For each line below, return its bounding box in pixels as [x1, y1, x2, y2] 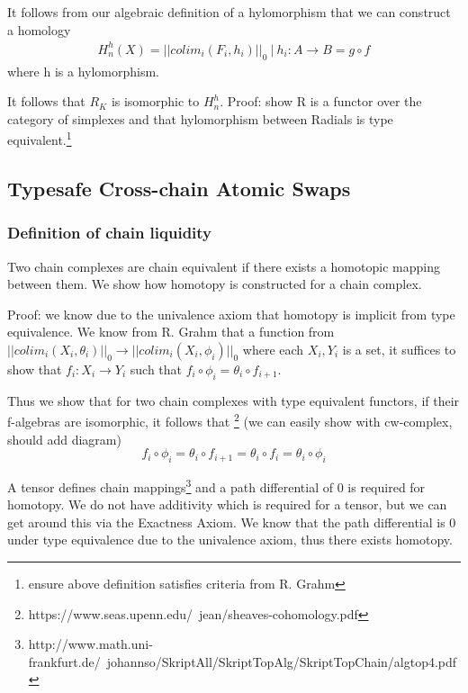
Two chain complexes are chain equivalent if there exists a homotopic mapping [7, 256, 440, 275]
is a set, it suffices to [342, 339, 456, 358]
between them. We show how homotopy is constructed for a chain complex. [7, 274, 422, 293]
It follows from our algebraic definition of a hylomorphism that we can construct [7, 3, 451, 21]
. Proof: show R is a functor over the [220, 92, 422, 111]
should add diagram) [7, 429, 121, 448]
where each [242, 339, 304, 358]
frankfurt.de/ [28, 652, 101, 670]
